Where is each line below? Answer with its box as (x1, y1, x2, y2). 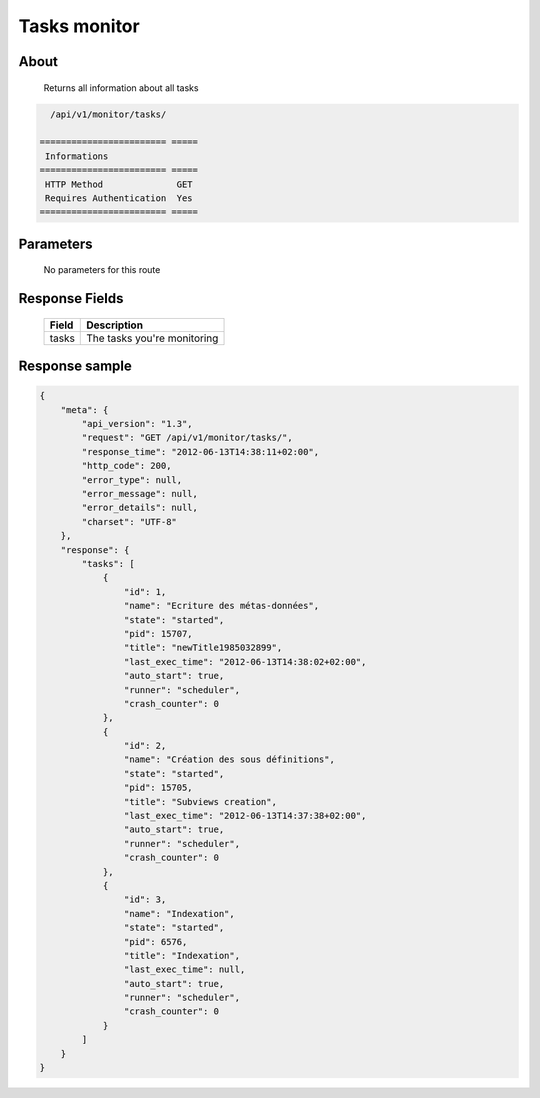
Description (86, 318, 144, 332)
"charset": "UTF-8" (81, 516, 177, 527)
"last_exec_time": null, (123, 964, 246, 975)
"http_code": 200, (81, 460, 172, 472)
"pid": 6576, (123, 936, 188, 947)
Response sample (18, 358, 132, 375)
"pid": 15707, (123, 628, 194, 639)
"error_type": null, (81, 474, 183, 485)
